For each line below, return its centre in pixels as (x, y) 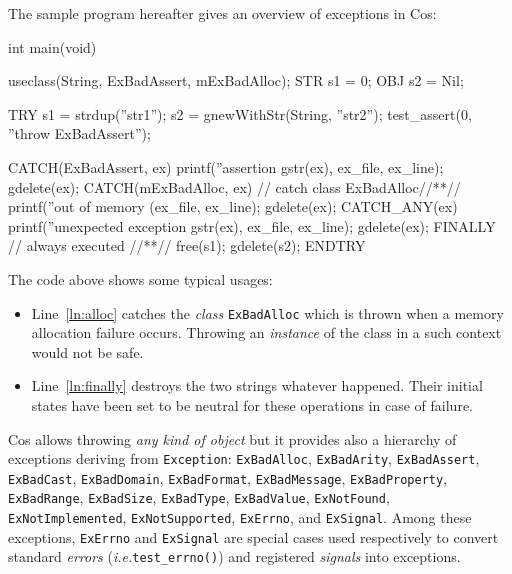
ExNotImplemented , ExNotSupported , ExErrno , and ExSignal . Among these (240, 517)
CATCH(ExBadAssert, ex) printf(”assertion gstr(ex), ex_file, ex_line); (226, 166)
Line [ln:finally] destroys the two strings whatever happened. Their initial (257, 385)
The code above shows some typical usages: (140, 278)
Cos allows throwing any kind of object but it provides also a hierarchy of (232, 438)
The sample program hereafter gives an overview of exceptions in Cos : (222, 13)
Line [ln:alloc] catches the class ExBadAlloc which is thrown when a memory (267, 312)
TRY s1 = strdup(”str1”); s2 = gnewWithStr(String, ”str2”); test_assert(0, (240, 113)
